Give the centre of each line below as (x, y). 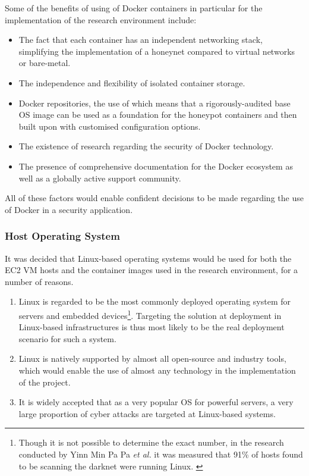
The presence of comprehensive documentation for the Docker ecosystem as (156, 166)
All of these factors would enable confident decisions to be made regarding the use (154, 198)
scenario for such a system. (67, 338)
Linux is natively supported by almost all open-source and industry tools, (152, 358)
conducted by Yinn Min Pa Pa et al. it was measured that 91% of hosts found (161, 454)
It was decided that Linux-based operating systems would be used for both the (148, 258)
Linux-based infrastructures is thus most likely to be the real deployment (152, 327)
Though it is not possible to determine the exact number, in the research (151, 442)
